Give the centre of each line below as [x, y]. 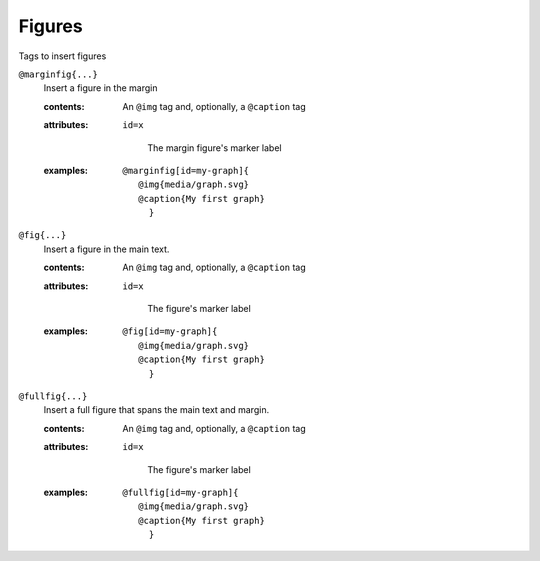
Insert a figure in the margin [100, 88]
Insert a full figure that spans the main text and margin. [156, 410]
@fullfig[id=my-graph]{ [180, 492]
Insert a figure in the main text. [106, 249]
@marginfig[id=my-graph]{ [186, 170]
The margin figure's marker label [214, 147]
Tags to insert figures [62, 56]
